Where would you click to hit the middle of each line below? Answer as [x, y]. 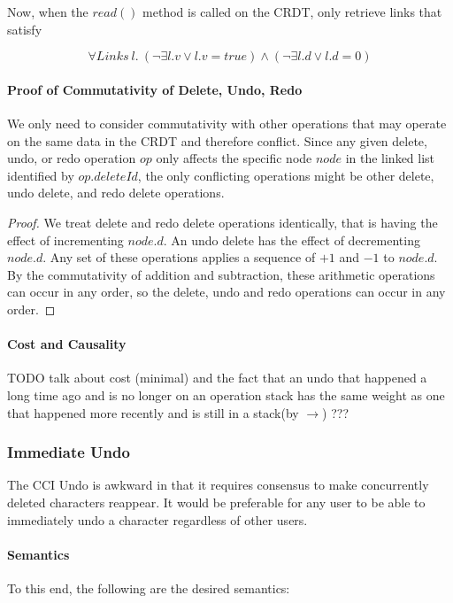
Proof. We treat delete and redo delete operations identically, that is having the [223, 222]
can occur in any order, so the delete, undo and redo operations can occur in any [226, 292]
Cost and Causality [67, 344]
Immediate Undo [69, 452]
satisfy [25, 29]
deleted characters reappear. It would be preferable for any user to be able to [216, 502]
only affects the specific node [234, 158]
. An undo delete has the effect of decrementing [292, 240]
